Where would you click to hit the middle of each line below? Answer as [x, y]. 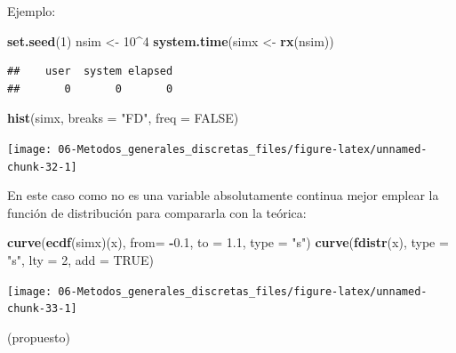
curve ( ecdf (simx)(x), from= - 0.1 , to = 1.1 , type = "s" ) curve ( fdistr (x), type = [228, 242]
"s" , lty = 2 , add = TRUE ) [81, 260]
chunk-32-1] [42, 167]
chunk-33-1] [42, 309]
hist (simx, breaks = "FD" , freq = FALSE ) [123, 118]
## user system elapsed [90, 72]
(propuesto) [39, 337]
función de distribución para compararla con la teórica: [157, 212]
